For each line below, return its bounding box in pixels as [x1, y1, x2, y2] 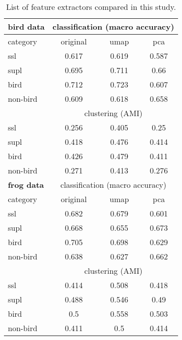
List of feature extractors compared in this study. [6, 1, 176, 12]
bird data [8, 21, 45, 32]
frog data [8, 179, 44, 190]
